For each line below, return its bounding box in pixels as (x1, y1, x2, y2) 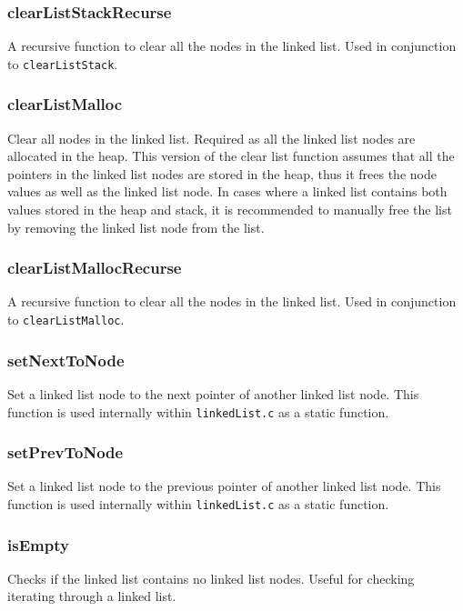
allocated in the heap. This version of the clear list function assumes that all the (7, 146, 455, 165)
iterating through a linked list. (7, 586, 176, 606)
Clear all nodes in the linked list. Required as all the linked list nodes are (7, 128, 416, 147)
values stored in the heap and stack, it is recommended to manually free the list (7, 200, 452, 219)
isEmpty (7, 533, 69, 556)
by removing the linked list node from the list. (7, 217, 265, 236)
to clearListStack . (7, 54, 118, 73)
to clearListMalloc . (7, 310, 125, 329)
